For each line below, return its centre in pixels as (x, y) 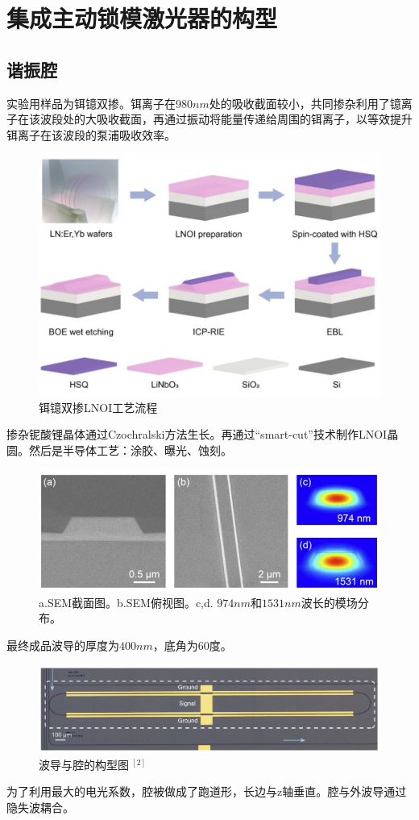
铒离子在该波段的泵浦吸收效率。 (91, 134)
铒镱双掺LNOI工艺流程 (98, 407)
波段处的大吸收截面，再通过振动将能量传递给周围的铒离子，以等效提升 (226, 119)
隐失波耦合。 (40, 808)
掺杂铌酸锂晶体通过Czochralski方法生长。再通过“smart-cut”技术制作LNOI (197, 434)
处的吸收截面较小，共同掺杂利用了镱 (305, 103)
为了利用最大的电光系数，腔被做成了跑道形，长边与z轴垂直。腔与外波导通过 (207, 791)
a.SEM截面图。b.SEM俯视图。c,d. (126, 602)
